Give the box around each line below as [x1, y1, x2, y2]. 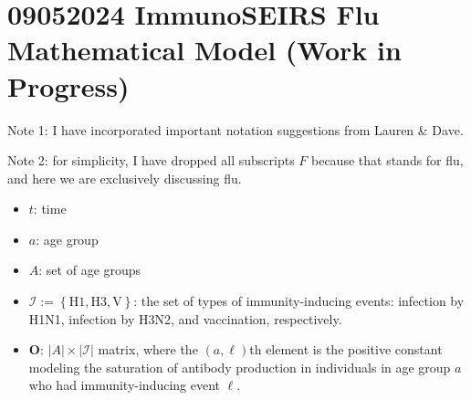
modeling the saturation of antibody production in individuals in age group [28, 357, 451, 376]
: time [33, 199, 67, 218]
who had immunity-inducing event [28, 375, 221, 395]
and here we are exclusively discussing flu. [7, 168, 242, 187]
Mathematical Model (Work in [7, 31, 402, 68]
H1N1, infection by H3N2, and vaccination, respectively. [28, 309, 342, 328]
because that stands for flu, [311, 151, 464, 170]
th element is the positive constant [249, 340, 443, 359]
